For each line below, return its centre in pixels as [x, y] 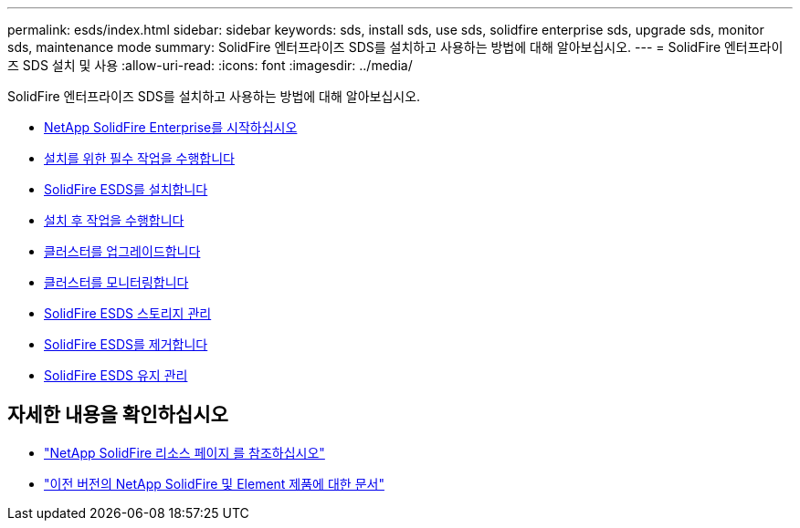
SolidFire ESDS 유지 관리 [116, 375]
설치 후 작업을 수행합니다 [114, 220]
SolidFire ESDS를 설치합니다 [126, 189]
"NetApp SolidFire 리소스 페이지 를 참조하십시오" [184, 452]
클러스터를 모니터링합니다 [116, 282]
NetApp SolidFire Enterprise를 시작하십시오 [171, 127]
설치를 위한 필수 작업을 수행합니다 [139, 158]
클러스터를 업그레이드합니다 [122, 251]
